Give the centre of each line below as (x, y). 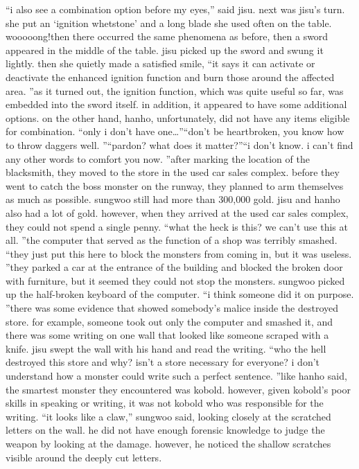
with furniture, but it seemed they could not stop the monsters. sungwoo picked (175, 280)
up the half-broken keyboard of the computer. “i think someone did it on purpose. (180, 294)
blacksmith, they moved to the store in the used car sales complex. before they (173, 172)
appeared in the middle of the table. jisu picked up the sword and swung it (165, 50)
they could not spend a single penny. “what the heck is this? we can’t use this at (177, 226)
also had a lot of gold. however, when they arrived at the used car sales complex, (177, 212)
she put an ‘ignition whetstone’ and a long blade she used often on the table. (169, 23)
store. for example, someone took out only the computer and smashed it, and (169, 321)
